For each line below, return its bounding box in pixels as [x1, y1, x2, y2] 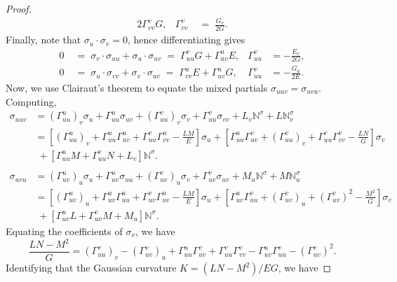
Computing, [6, 94, 57, 108]
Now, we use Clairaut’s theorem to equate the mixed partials [6, 80, 268, 94]
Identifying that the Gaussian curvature [6, 260, 177, 275]
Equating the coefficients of [6, 223, 123, 238]
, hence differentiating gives [128, 32, 245, 47]
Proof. [6, 1, 32, 15]
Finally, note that [6, 32, 81, 47]
